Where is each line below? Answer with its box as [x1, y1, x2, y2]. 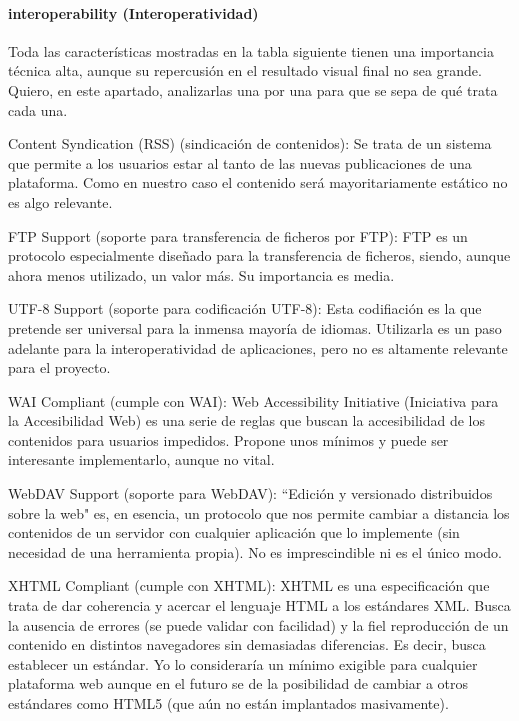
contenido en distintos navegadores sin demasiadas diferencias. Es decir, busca [8, 634, 486, 655]
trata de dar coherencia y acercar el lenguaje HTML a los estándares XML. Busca [8, 595, 511, 616]
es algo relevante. [8, 191, 113, 212]
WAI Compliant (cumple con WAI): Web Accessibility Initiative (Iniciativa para [8, 390, 499, 411]
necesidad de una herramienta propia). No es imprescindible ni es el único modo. [8, 541, 502, 562]
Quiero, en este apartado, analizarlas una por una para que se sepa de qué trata [8, 79, 498, 100]
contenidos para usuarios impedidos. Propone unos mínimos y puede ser [8, 429, 449, 450]
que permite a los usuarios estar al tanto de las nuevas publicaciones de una [8, 152, 472, 173]
